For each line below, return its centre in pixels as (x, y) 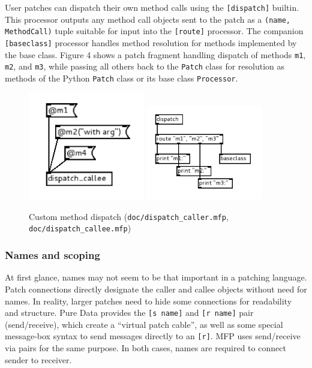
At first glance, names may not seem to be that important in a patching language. (156, 277)
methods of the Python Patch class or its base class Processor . (121, 78)
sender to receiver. (38, 359)
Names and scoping (52, 255)
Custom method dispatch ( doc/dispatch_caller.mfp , (129, 216)
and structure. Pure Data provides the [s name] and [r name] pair (129, 313)
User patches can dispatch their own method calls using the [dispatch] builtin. (152, 7)
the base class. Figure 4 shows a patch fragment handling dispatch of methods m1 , (155, 54)
